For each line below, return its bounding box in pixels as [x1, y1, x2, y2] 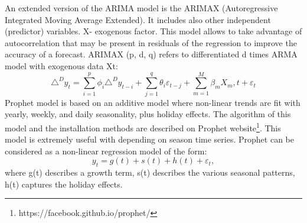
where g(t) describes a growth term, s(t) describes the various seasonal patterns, [5, 166, 295, 179]
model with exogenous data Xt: [5, 59, 118, 72]
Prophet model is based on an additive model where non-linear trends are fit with [5, 96, 301, 108]
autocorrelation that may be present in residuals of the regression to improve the [5, 36, 297, 49]
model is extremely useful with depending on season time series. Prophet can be [5, 133, 294, 146]
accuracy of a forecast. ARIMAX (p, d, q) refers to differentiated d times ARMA [5, 48, 298, 60]
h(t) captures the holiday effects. [5, 177, 123, 190]
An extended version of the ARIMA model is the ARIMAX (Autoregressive [5, 2, 278, 14]
